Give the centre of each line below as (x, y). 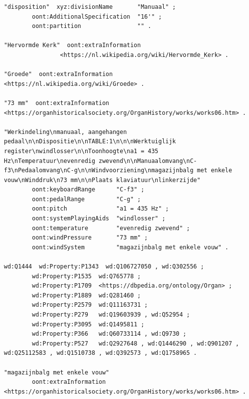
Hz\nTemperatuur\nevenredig (50, 161)
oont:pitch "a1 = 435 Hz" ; (100, 209)
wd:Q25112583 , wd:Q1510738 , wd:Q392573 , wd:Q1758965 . (100, 353)
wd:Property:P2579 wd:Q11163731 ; (90, 305)
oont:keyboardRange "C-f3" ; (88, 190)
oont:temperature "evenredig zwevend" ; (111, 228)
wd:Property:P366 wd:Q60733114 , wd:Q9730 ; (109, 334)
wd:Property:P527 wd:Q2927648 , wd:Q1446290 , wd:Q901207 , (136, 343)
